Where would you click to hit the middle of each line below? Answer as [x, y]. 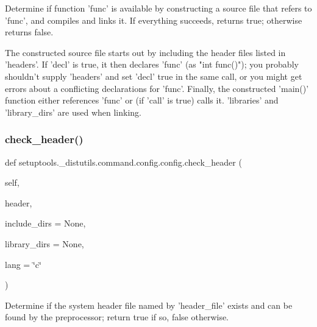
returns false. [29, 32]
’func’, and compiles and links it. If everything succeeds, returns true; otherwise [154, 20]
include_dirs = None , [45, 223]
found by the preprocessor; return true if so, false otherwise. [117, 317]
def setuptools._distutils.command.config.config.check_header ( [123, 162]
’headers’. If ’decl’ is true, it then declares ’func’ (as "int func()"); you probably [152, 64]
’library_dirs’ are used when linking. [73, 112]
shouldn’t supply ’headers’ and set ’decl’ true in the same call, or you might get [154, 76]
